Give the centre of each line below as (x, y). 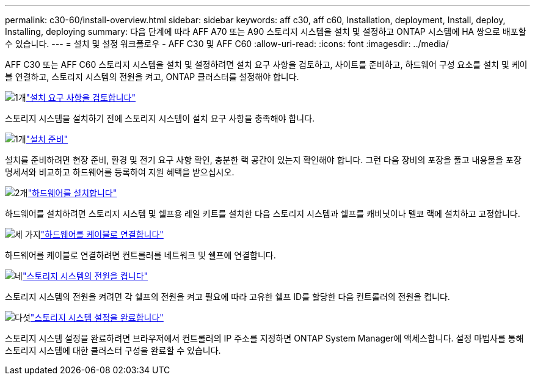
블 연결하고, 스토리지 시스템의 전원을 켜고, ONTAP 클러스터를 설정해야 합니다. (152, 77)
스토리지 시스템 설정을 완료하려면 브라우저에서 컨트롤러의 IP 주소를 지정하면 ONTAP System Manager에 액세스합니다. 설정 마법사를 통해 (264, 338)
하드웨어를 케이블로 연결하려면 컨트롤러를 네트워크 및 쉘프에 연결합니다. (140, 255)
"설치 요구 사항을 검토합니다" (81, 97)
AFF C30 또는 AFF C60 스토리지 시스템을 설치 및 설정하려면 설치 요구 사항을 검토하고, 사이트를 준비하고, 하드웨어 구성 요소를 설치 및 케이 (266, 64)
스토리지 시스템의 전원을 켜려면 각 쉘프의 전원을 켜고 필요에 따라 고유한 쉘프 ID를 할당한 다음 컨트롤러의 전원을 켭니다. (227, 297)
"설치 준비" (47, 139)
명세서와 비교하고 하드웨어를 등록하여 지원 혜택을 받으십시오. (120, 172)
